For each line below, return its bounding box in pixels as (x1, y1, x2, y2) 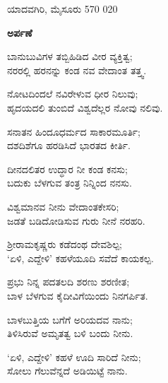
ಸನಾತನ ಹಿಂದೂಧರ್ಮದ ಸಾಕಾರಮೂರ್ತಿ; (7, 124, 140, 139)
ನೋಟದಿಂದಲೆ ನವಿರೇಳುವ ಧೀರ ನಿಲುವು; (7, 86, 138, 101)
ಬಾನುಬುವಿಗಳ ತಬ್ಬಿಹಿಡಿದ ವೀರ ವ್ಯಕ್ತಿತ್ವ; (7, 49, 133, 64)
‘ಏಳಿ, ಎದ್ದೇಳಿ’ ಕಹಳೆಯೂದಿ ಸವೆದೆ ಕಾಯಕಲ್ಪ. (7, 250, 154, 265)
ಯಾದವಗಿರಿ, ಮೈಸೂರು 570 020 (7, 1, 118, 16)
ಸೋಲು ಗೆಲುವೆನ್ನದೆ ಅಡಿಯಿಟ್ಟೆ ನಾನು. (7, 363, 128, 378)
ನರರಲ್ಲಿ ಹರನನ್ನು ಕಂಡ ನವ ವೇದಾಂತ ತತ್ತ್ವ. (7, 62, 147, 77)
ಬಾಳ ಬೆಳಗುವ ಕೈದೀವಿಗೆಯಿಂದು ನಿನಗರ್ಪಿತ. (7, 288, 148, 302)
